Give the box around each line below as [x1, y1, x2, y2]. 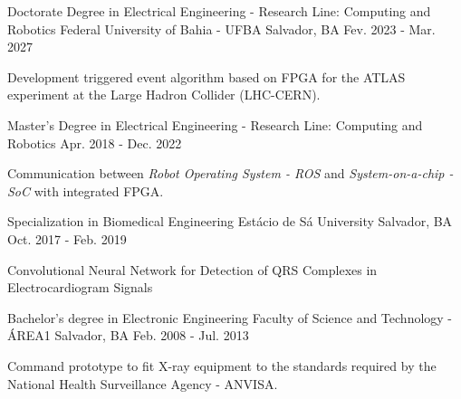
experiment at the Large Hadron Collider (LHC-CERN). [7, 85, 321, 104]
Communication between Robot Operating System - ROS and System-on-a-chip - [7, 164, 454, 183]
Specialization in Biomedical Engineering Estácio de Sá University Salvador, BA [7, 212, 453, 231]
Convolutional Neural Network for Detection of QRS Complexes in [7, 260, 378, 279]
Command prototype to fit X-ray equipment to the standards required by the [7, 356, 437, 375]
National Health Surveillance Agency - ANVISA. [7, 374, 278, 393]
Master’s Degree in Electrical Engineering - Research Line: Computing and [7, 115, 423, 134]
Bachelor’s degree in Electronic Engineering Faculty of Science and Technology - [7, 308, 453, 327]
